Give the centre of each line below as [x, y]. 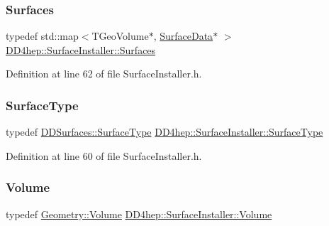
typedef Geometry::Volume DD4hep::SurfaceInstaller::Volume [139, 214]
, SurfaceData [183, 36]
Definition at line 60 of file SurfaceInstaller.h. [104, 155]
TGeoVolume [120, 36]
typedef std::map [42, 36]
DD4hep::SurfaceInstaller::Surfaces [81, 49]
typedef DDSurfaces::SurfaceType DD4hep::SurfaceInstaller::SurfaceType [164, 132]
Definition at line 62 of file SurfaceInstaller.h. [104, 74]
